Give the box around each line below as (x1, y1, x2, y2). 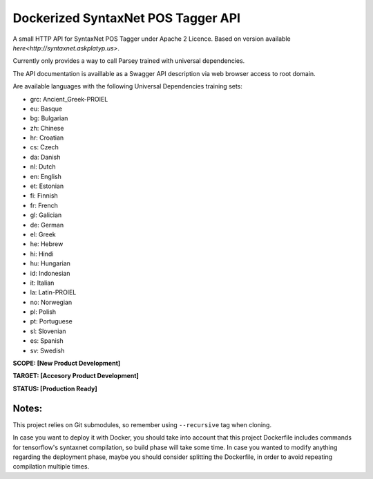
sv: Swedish (30, 346, 65, 355)
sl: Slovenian (30, 327, 66, 335)
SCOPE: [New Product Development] (12, 359, 121, 368)
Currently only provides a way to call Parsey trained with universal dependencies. (12, 57, 245, 65)
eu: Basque (30, 104, 62, 113)
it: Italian (30, 279, 55, 287)
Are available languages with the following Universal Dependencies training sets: (12, 82, 243, 91)
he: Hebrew (30, 240, 64, 248)
